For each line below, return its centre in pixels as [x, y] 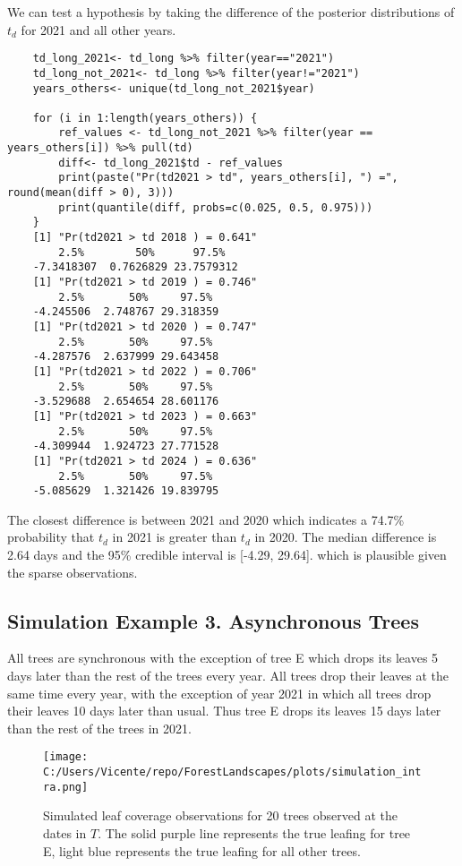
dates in [65, 832]
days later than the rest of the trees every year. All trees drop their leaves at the [228, 676]
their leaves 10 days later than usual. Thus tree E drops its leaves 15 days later [224, 711]
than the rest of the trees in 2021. [99, 728]
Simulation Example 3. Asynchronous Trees [213, 620]
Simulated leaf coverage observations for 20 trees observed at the [220, 815]
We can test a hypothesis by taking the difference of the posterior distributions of [231, 12]
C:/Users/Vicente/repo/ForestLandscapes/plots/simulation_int [232, 772]
